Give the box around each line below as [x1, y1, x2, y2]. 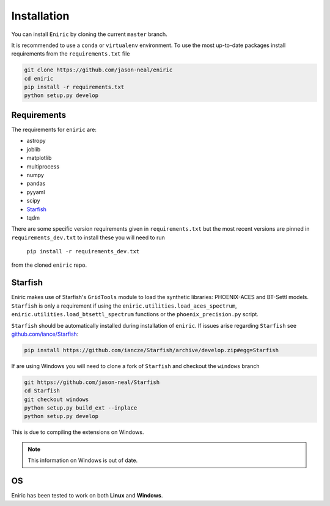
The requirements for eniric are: [11, 126, 97, 133]
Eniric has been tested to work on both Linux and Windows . [11, 492, 163, 499]
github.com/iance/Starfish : [11, 330, 79, 338]
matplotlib [26, 154, 52, 162]
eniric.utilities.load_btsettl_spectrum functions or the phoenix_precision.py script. [11, 311, 259, 318]
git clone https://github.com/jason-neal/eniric [24, 67, 173, 73]
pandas [26, 180, 46, 187]
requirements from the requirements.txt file [11, 50, 130, 57]
